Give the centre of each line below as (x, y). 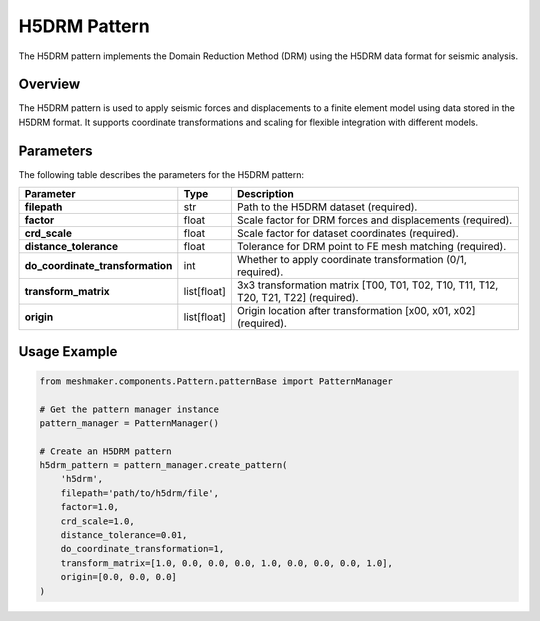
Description (265, 194)
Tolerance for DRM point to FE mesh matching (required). (371, 247)
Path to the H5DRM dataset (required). (327, 207)
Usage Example (68, 351)
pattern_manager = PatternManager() (129, 423)
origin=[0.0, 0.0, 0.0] (118, 577)
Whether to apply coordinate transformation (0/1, (351, 260)
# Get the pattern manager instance (129, 409)
